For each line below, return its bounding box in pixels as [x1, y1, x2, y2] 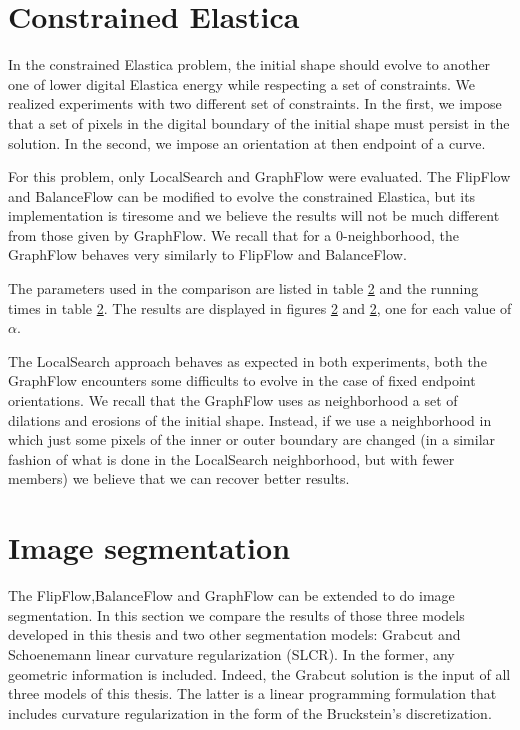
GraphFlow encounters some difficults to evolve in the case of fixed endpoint [8, 370, 476, 391]
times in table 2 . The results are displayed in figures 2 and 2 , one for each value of [8, 297, 512, 318]
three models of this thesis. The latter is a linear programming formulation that [8, 683, 497, 704]
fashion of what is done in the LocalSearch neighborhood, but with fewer [8, 448, 455, 469]
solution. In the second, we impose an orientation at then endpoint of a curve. [8, 132, 486, 153]
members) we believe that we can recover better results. [8, 468, 350, 489]
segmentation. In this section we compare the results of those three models [8, 604, 465, 625]
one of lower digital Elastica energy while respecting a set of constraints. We [8, 73, 475, 94]
